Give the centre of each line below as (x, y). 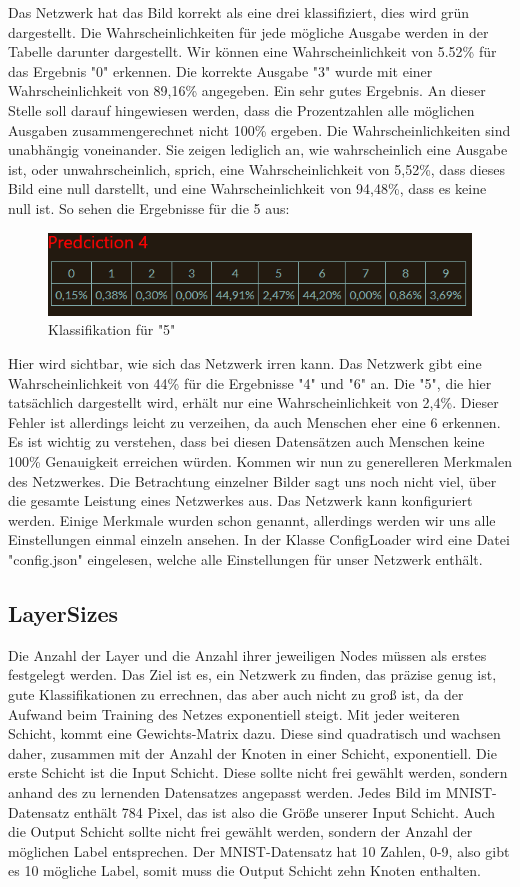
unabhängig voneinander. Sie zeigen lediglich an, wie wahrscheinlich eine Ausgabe (258, 149)
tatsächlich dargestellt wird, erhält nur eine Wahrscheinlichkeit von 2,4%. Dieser (253, 402)
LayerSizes (63, 612)
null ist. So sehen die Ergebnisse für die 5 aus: (149, 207)
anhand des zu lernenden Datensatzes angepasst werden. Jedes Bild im (225, 791)
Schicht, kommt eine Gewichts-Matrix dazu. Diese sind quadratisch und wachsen (254, 733)
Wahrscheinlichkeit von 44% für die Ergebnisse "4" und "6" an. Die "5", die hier (250, 382)
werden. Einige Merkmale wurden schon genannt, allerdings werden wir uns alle (252, 519)
